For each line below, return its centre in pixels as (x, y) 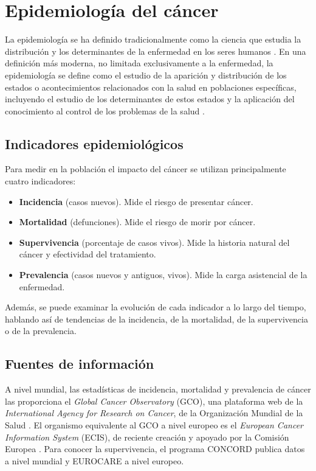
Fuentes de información (80, 364)
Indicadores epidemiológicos (94, 143)
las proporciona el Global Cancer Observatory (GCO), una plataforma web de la (154, 401)
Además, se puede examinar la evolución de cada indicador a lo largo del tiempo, (156, 307)
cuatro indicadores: (40, 181)
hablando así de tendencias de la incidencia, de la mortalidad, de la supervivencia (156, 319)
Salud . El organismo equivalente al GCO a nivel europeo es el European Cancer (154, 425)
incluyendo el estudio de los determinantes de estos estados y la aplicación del (150, 99)
